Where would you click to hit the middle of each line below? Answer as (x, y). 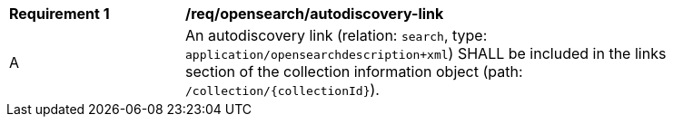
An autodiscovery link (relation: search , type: (336, 35)
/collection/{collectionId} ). (282, 90)
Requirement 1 (59, 14)
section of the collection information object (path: (354, 72)
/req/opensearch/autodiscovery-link (315, 14)
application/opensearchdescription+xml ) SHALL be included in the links (426, 53)
